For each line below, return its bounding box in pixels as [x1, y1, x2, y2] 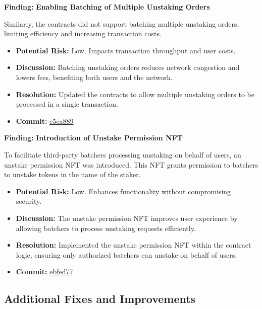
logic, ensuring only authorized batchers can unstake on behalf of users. [16, 249, 237, 260]
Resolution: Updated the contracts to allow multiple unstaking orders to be [16, 89, 255, 99]
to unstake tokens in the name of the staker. [4, 169, 141, 180]
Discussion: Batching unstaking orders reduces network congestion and [16, 62, 240, 72]
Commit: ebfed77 [16, 266, 73, 277]
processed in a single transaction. [16, 99, 119, 109]
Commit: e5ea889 [16, 115, 74, 126]
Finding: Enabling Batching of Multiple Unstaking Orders [4, 2, 210, 12]
